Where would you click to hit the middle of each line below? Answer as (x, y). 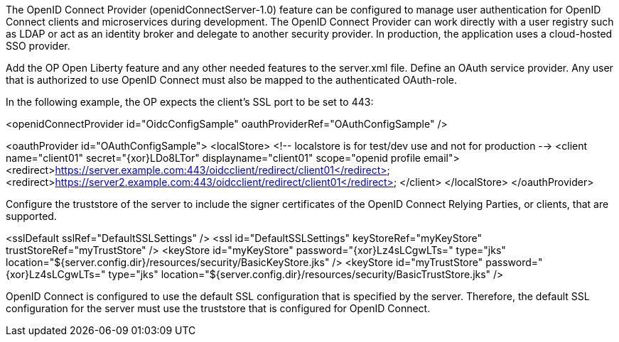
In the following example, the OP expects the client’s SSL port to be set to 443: (190, 102)
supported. (31, 216)
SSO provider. (38, 46)
